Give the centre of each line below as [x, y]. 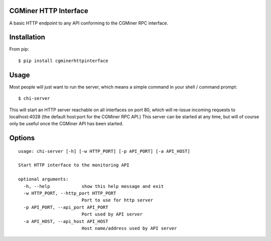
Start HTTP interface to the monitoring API [74, 165]
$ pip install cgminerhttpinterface [63, 61]
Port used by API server [112, 214]
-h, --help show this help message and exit [94, 186]
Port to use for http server [117, 200]
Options [22, 138]
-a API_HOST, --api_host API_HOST [66, 221]
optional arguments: [43, 179]
